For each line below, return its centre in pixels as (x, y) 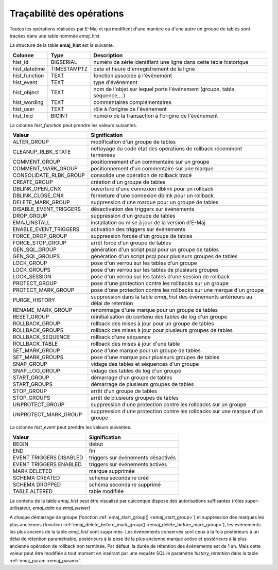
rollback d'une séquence (121, 337)
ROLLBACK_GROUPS (38, 330)
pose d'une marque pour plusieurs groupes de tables (155, 358)
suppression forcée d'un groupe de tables (142, 236)
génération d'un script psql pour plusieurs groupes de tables (164, 256)
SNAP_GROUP (30, 364)
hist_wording (28, 102)
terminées (103, 155)
